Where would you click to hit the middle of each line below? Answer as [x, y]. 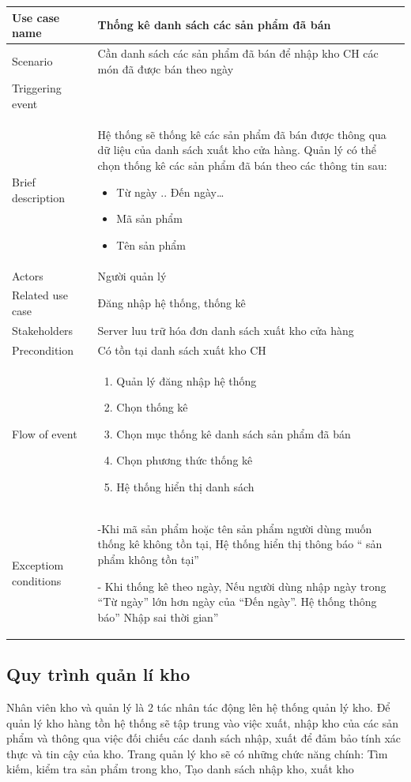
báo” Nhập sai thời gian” [158, 617]
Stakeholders [43, 330]
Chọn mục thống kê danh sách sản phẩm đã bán [234, 433]
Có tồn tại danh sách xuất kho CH [182, 350]
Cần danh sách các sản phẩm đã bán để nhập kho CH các [238, 53]
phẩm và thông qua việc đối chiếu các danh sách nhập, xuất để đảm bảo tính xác [204, 738]
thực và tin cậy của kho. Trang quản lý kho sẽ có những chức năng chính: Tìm [197, 753]
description [39, 197]
